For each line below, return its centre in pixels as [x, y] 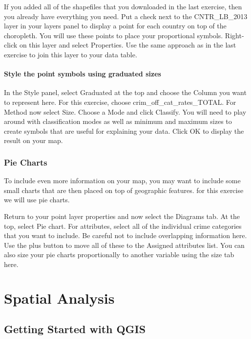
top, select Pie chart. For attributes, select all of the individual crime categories [123, 226]
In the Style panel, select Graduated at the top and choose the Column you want [125, 92]
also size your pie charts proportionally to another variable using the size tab [119, 254]
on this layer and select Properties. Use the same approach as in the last [128, 45]
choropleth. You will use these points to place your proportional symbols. [114, 35]
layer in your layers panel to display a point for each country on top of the [115, 26]
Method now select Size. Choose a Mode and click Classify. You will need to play [125, 111]
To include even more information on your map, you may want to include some [122, 181]
